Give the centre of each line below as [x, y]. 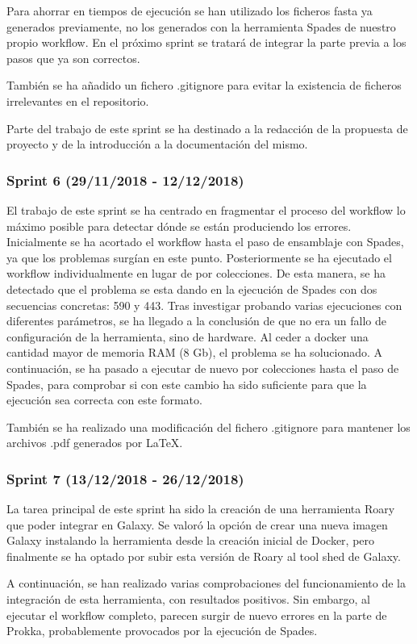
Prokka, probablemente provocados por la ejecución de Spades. [162, 631]
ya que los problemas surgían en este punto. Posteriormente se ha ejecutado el [199, 257]
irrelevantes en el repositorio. [78, 100]
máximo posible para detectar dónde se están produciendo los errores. [179, 226]
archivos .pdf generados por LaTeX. [95, 443]
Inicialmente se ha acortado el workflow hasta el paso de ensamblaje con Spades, [205, 242]
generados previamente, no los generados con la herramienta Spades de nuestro [201, 26]
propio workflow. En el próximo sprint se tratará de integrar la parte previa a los [206, 42]
